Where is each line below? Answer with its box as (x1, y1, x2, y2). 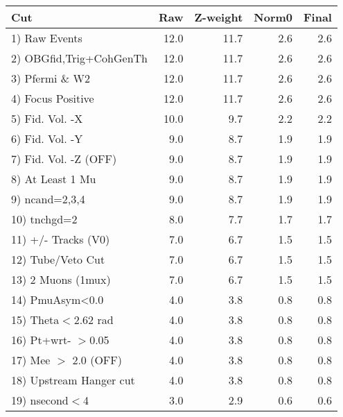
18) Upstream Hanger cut (11, 372, 135, 388)
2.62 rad (73, 312, 114, 327)
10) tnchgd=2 (11, 211, 78, 227)
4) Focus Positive (11, 90, 94, 106)
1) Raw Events (11, 30, 82, 46)
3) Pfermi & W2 (11, 70, 91, 86)
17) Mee (11, 352, 51, 368)
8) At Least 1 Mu (11, 171, 96, 187)
